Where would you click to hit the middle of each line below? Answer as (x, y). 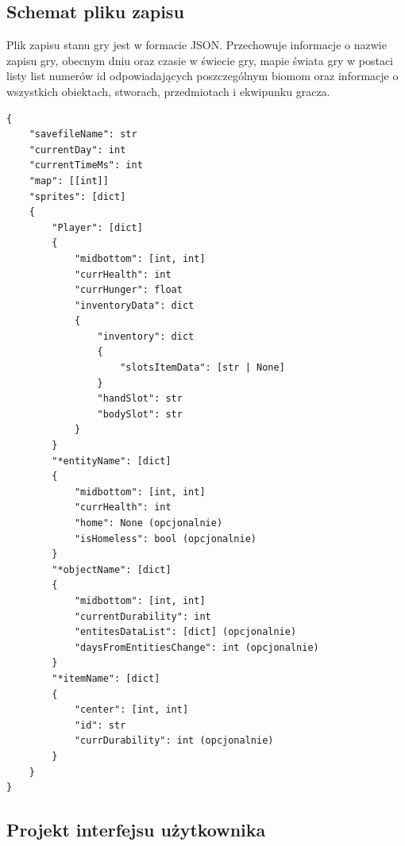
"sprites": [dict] (77, 196)
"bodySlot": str (140, 414)
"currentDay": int (77, 150)
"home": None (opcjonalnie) (148, 523)
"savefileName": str (83, 135)
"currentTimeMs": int (86, 165)
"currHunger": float (128, 290)
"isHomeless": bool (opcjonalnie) (165, 538)
